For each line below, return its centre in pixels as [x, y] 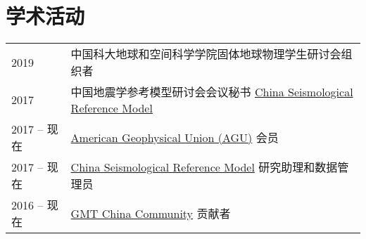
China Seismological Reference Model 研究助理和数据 [204, 167]
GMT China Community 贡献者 [151, 214]
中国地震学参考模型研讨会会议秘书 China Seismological [212, 92]
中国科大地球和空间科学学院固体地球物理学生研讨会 [206, 54]
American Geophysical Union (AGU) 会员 [175, 138]
